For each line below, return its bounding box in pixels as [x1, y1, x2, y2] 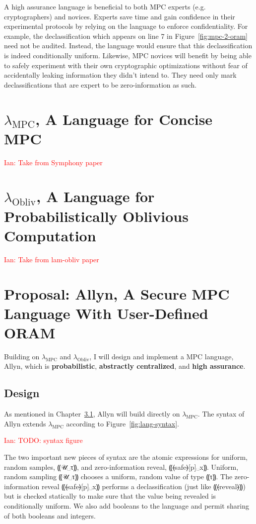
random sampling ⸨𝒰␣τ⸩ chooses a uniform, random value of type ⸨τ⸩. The [4, 471, 233, 482]
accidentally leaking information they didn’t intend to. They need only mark [4, 70, 237, 80]
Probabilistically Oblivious [4, 206, 189, 226]
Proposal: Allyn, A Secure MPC [4, 283, 230, 304]
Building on [4, 351, 40, 361]
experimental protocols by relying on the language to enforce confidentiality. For [4, 21, 248, 31]
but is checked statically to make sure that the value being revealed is [4, 491, 216, 501]
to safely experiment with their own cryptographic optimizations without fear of [4, 60, 248, 70]
